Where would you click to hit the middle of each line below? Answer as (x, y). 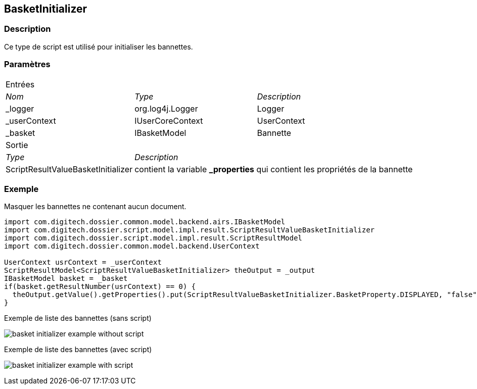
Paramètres (27, 64)
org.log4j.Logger (166, 108)
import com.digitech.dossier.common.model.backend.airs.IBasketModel (145, 222)
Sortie (17, 145)
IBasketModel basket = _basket (66, 279)
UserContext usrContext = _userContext (83, 262)
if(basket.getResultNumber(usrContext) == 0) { (100, 287)
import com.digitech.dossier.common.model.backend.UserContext (132, 246)
